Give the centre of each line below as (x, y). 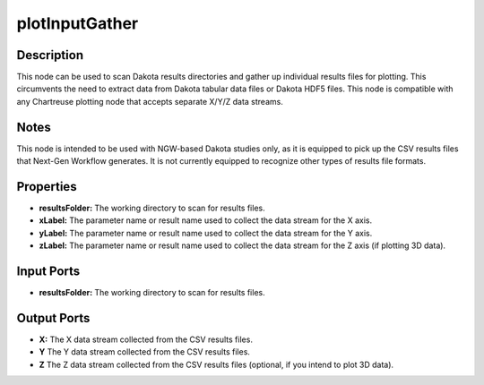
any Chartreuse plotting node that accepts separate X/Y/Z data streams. (150, 101)
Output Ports (53, 318)
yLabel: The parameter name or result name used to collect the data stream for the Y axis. (206, 233)
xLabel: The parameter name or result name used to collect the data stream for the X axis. (205, 220)
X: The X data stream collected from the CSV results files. (146, 339)
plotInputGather (78, 23)
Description (50, 55)
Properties (47, 187)
